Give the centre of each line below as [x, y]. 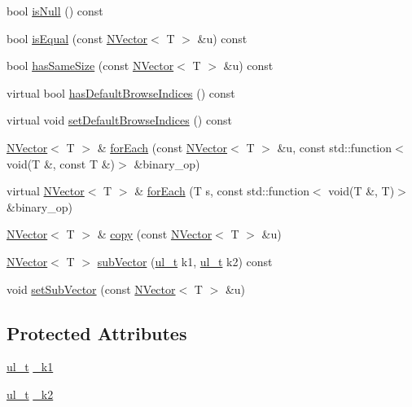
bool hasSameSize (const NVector [90, 66]
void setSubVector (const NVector [91, 289]
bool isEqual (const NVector [77, 38]
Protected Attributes [97, 333]
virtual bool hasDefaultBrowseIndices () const [121, 92]
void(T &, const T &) [61, 163]
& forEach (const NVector [162, 147]
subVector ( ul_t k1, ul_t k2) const [185, 261]
